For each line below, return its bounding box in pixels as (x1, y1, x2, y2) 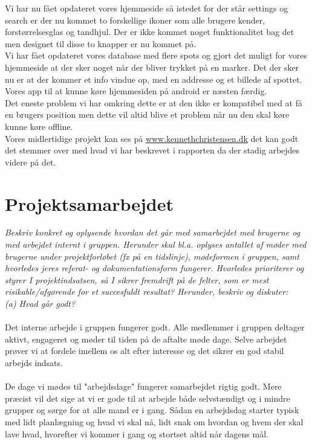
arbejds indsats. (5, 356, 63, 368)
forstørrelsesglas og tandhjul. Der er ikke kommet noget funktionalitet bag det (5, 25, 294, 38)
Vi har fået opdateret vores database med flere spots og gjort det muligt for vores (5, 49, 307, 62)
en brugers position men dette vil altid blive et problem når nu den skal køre (5, 108, 290, 121)
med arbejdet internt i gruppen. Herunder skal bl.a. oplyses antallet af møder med (5, 238, 307, 251)
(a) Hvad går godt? (5, 297, 76, 309)
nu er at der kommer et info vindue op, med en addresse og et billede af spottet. (5, 72, 302, 85)
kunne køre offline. (5, 120, 73, 132)
